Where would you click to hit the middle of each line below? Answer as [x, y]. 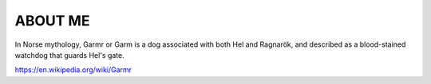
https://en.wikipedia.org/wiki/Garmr [73, 70]
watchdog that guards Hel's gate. [69, 55]
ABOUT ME [52, 21]
